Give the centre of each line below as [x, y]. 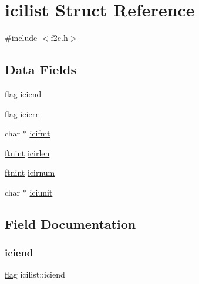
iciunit [41, 192]
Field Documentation [70, 223]
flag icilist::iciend [35, 274]
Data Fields [41, 69]
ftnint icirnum [30, 172]
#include [21, 38]
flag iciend [23, 93]
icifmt [40, 133]
